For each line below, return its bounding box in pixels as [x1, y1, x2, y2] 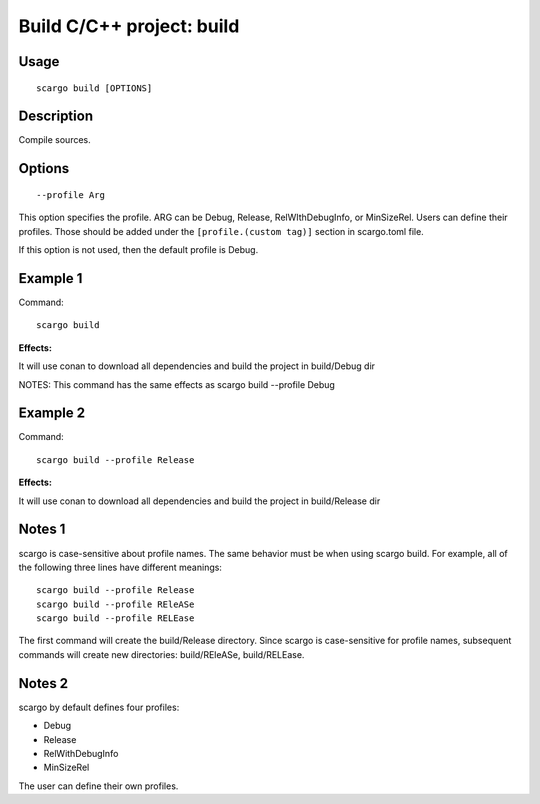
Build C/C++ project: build [18, 15, 240, 37]
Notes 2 [18, 675, 69, 692]
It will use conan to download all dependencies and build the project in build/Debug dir [18, 360, 375, 372]
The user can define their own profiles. [18, 780, 179, 792]
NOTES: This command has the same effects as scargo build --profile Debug [18, 378, 335, 390]
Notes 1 [18, 521, 66, 538]
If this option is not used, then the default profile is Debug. [18, 244, 259, 256]
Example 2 [18, 405, 85, 422]
